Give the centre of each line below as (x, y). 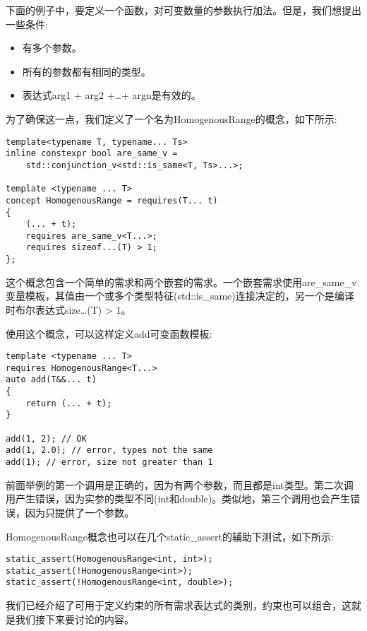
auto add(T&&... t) (51, 380)
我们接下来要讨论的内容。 (74, 619)
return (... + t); (69, 403)
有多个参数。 (52, 48)
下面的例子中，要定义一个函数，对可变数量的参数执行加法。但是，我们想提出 (183, 10)
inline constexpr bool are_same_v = (92, 154)
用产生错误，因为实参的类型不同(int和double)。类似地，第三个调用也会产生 (178, 499)
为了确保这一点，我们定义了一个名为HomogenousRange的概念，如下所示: (172, 118)
